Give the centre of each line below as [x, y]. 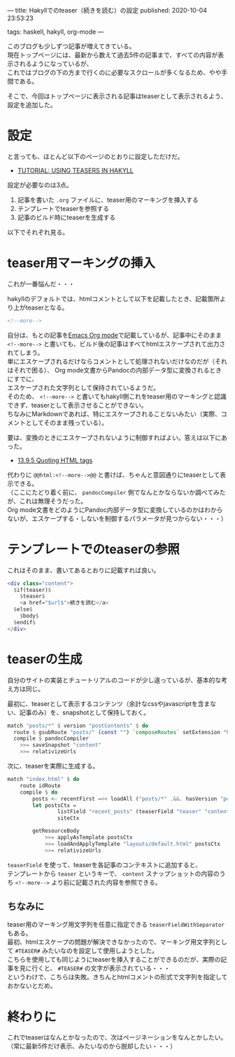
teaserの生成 [45, 659]
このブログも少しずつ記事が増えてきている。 [71, 46]
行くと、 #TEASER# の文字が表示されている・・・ [101, 968]
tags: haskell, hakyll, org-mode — [56, 32]
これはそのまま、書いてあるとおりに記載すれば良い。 [84, 570]
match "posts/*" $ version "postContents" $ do [78, 726]
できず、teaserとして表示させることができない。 [78, 405]
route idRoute [40, 786]
